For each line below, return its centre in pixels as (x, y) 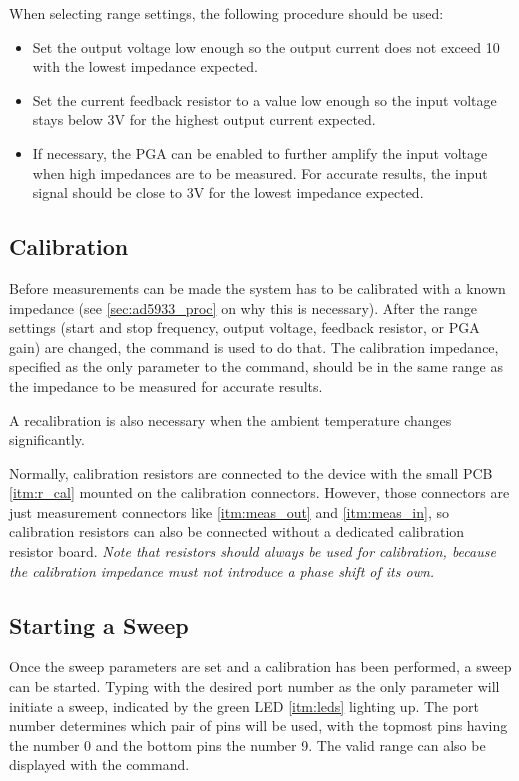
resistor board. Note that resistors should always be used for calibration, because (252, 551)
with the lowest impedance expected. (145, 66)
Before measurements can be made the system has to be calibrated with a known (257, 287)
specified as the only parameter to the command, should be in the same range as (256, 366)
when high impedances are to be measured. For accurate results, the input (260, 172)
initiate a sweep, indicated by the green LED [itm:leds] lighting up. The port (244, 705)
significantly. (47, 439)
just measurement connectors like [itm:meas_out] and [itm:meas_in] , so (229, 511)
